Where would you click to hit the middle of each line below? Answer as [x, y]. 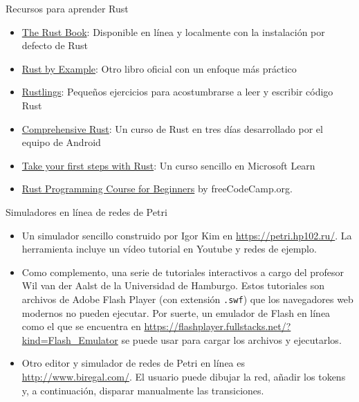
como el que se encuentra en [81, 326]
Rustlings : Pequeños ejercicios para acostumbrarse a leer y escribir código [177, 92]
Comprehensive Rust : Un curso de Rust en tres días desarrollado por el [172, 128]
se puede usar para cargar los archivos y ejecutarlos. [231, 339]
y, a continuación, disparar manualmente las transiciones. [143, 390]
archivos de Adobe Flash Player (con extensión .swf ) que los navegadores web [187, 299]
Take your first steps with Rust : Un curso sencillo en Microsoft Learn [168, 165]
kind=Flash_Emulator [70, 339]
